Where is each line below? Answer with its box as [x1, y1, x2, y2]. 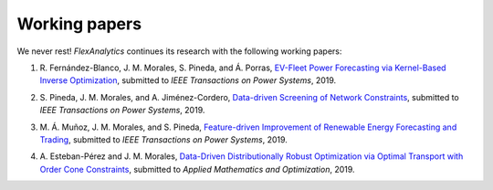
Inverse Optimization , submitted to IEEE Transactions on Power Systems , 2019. [39, 75, 337, 86]
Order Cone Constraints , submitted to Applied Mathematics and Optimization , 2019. [39, 164, 355, 174]
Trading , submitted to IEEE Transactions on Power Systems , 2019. [39, 133, 288, 145]
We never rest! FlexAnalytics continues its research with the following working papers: [16, 46, 342, 57]
